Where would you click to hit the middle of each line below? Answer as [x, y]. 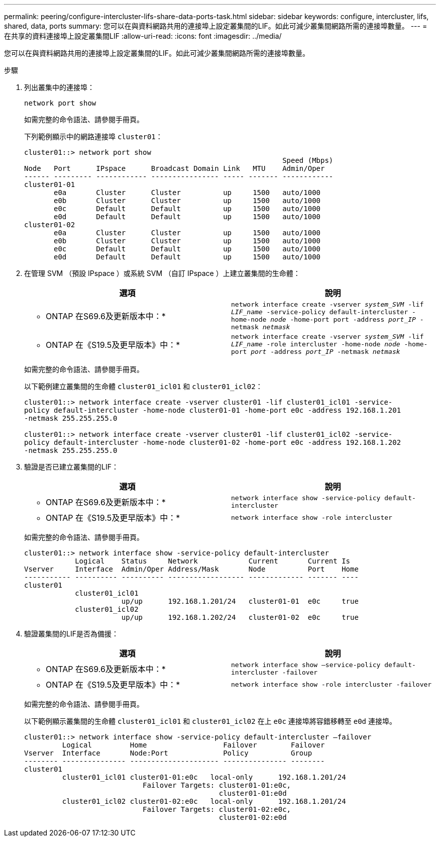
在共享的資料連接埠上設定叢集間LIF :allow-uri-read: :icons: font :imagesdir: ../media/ [143, 36]
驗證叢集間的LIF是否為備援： [71, 634]
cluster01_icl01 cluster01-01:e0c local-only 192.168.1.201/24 [204, 777]
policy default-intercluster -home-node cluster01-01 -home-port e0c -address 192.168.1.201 [213, 410]
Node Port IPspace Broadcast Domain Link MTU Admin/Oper [175, 168]
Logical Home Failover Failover [193, 745]
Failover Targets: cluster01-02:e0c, [217, 809]
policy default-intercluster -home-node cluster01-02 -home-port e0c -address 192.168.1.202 [213, 442]
